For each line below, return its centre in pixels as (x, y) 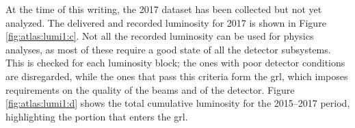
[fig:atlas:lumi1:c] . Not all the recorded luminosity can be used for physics (160, 36)
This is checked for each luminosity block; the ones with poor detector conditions (175, 63)
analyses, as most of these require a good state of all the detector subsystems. (168, 49)
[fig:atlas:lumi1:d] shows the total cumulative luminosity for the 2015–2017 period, (178, 103)
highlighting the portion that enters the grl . (97, 116)
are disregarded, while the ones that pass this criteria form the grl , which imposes (177, 76)
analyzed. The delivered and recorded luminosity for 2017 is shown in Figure (166, 22)
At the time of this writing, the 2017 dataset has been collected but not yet (164, 9)
